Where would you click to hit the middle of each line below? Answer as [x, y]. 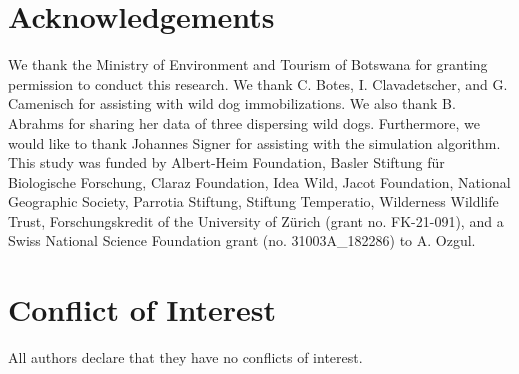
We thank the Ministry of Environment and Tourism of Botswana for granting [248, 64]
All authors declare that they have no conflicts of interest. [185, 357]
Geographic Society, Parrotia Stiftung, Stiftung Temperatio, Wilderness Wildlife [253, 201]
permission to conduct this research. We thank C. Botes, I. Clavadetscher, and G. [258, 83]
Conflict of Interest [142, 309]
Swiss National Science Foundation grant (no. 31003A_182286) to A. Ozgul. [242, 240]
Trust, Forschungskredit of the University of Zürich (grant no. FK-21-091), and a [256, 220]
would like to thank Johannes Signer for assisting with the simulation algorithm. [254, 142]
